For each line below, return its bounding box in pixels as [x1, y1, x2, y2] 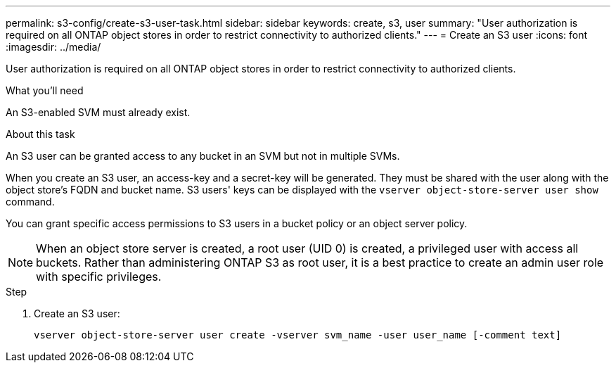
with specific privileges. [36, 269, 162, 284]
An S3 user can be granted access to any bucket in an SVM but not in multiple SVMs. [6, 150, 400, 162]
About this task [6, 128, 75, 140]
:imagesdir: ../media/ [6, 41, 101, 53]
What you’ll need [6, 84, 84, 96]
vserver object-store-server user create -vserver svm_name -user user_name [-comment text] [34, 329, 562, 341]
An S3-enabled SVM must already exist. [6, 106, 191, 118]
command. [6, 196, 55, 208]
